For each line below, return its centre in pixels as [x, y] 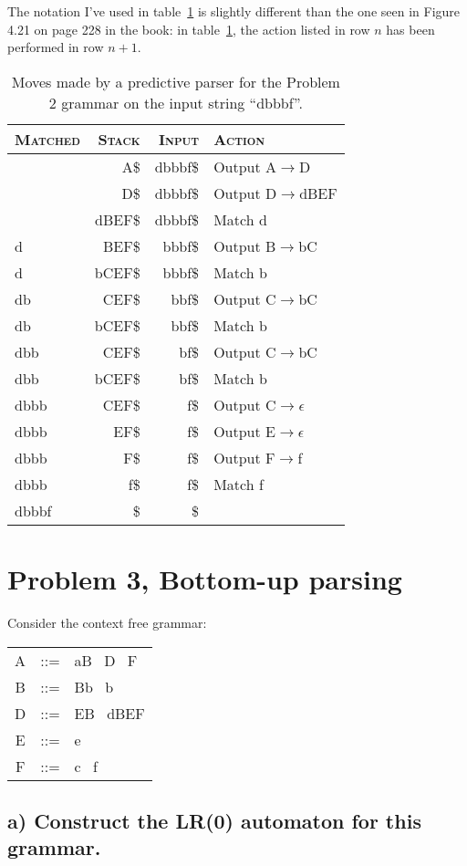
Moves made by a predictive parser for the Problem [176, 81]
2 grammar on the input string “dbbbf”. [176, 102]
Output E [244, 431]
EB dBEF [109, 713]
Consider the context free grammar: [107, 622]
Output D [245, 193]
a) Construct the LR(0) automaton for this [214, 820]
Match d [240, 219]
